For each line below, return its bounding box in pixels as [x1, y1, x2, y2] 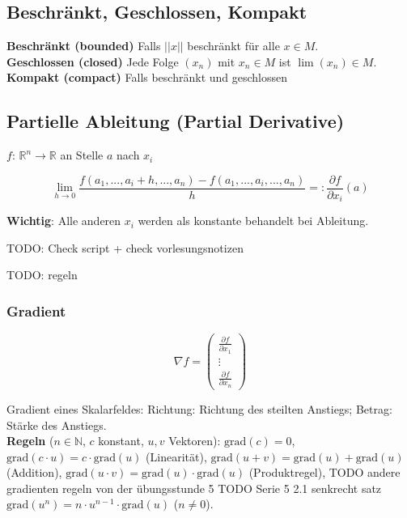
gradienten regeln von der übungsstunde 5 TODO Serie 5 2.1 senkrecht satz [6, 479, 382, 496]
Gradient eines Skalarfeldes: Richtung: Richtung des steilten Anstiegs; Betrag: [6, 400, 392, 417]
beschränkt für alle [187, 37, 280, 54]
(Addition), [6, 464, 62, 481]
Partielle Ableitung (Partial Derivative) [6, 108, 345, 134]
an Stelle [60, 146, 104, 163]
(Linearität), [146, 448, 207, 465]
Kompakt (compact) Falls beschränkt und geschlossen [6, 69, 288, 86]
